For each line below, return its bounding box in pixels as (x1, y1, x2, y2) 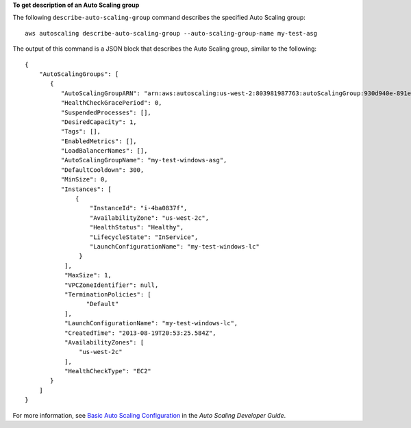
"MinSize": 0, (60, 175, 108, 184)
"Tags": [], (60, 127, 101, 136)
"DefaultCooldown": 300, (60, 166, 145, 174)
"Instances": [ (60, 185, 112, 193)
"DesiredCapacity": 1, (60, 118, 137, 126)
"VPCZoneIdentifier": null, (64, 281, 159, 289)
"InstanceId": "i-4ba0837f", (89, 204, 188, 212)
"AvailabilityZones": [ (64, 338, 145, 346)
